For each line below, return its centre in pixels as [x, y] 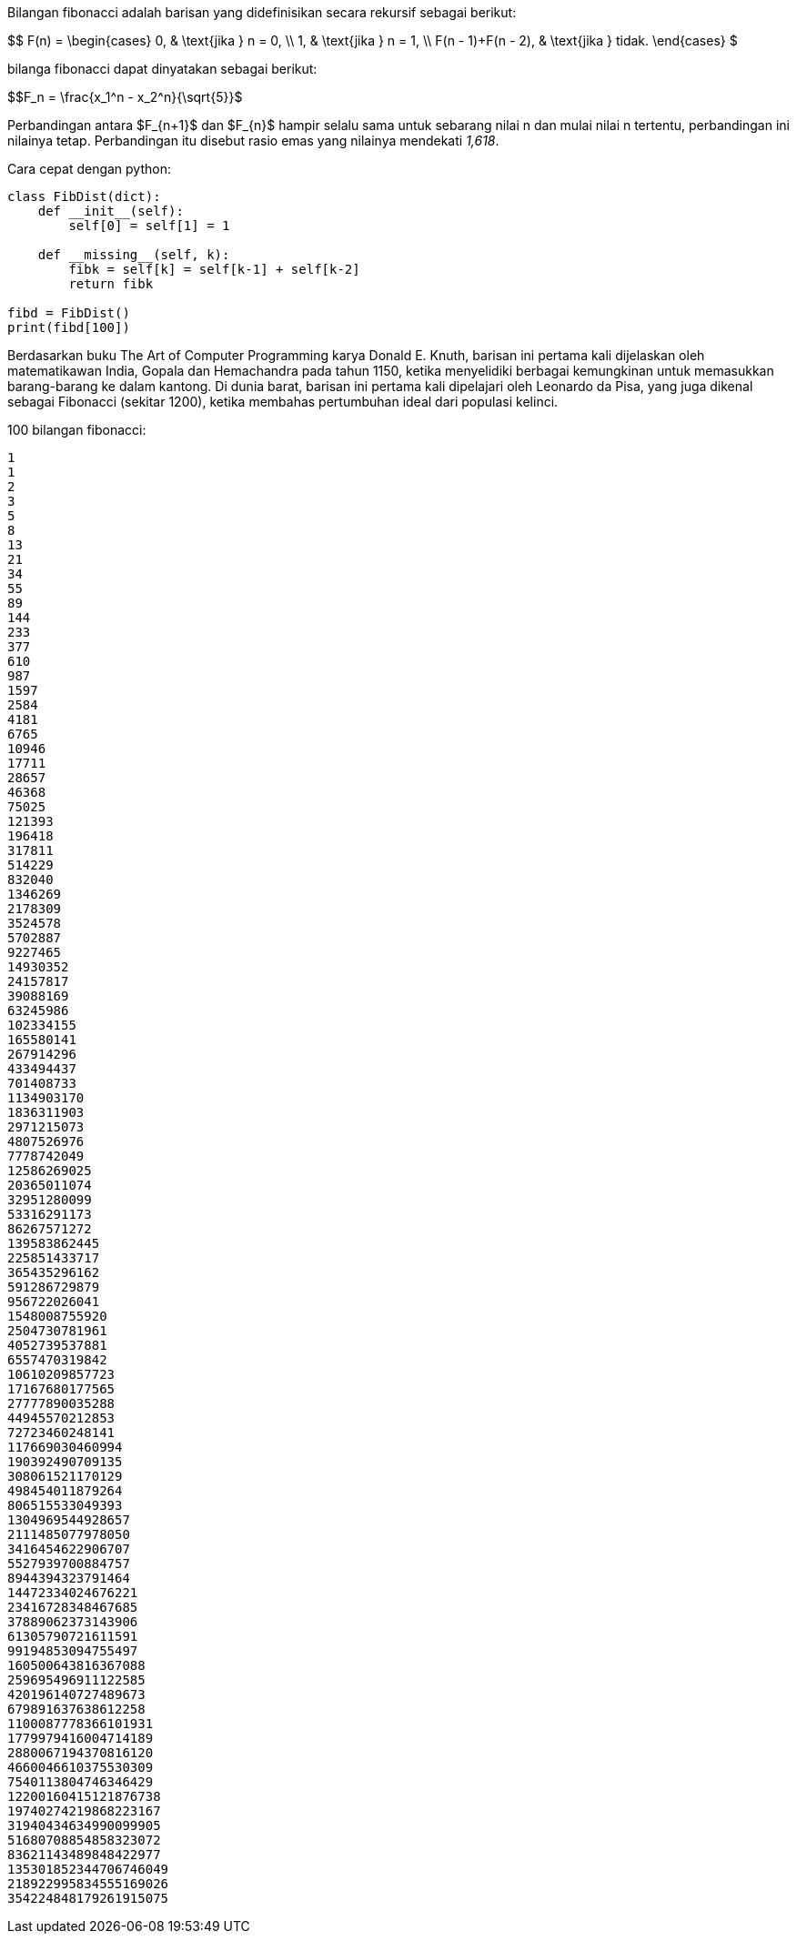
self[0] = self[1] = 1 [149, 226]
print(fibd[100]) [69, 327]
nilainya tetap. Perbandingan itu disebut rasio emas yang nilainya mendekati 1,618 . [253, 141]
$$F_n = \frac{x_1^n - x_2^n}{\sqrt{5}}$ [125, 97]
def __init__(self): [111, 211]
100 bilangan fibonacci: [77, 430]
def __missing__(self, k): [134, 255]
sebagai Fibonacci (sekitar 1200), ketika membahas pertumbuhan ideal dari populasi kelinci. [283, 402]
